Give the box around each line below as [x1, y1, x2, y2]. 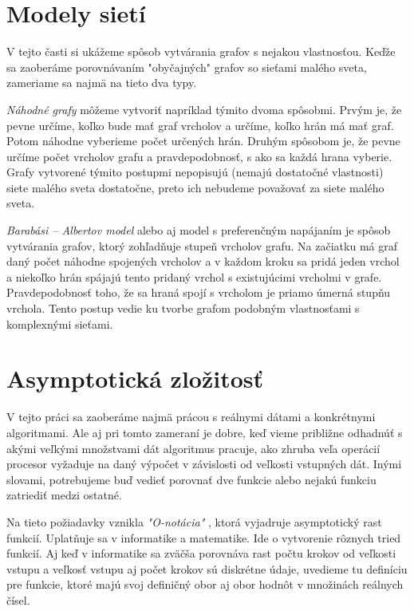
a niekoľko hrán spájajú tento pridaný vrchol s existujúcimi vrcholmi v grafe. [6, 268, 382, 285]
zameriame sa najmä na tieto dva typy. [6, 74, 197, 91]
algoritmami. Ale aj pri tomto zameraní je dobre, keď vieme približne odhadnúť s [6, 424, 403, 440]
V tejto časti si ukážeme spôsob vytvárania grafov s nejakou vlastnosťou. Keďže [6, 43, 396, 60]
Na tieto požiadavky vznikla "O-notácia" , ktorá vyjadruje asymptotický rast [6, 513, 382, 530]
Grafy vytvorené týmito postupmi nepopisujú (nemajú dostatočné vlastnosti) [6, 164, 384, 180]
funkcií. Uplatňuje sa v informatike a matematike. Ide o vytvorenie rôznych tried [6, 529, 401, 546]
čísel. [6, 591, 30, 608]
